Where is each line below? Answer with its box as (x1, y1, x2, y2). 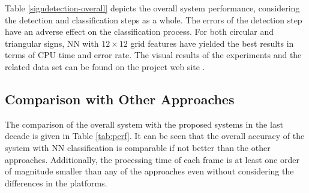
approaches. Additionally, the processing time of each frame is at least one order (5, 153, 299, 165)
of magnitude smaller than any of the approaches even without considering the (5, 165, 294, 177)
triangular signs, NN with (5, 37, 99, 49)
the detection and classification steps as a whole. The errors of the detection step (5, 13, 302, 26)
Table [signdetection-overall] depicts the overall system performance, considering (5, 2, 300, 14)
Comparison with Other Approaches (5, 89, 235, 108)
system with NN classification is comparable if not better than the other (5, 141, 271, 153)
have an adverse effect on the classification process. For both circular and (5, 25, 274, 38)
